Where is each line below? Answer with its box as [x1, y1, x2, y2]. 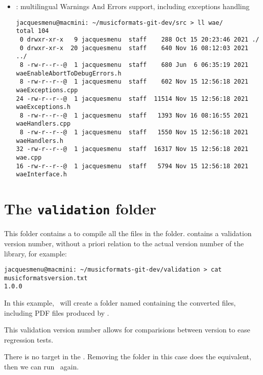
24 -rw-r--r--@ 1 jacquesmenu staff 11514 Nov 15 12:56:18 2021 [16, 95, 248, 102]
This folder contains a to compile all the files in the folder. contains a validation [4, 228, 252, 239]
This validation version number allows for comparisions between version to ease [4, 324, 250, 335]
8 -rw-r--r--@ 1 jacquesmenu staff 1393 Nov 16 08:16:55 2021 [19, 111, 248, 119]
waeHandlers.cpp [16, 120, 71, 128]
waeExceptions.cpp [16, 86, 78, 94]
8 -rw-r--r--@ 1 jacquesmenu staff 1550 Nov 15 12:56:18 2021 [19, 129, 248, 136]
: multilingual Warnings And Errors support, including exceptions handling [16, 1, 250, 11]
